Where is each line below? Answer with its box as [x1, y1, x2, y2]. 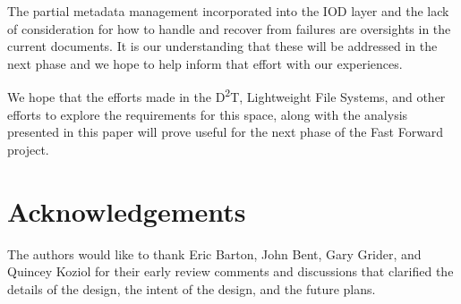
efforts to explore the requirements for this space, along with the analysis [7, 105, 408, 123]
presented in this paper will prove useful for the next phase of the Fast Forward [7, 122, 444, 141]
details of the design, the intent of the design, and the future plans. [7, 279, 376, 298]
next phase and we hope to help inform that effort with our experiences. [7, 54, 403, 72]
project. [7, 139, 49, 158]
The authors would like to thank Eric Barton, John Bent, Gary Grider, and [7, 244, 422, 263]
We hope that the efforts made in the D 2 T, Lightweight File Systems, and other [7, 85, 446, 106]
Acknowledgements [7, 192, 246, 229]
